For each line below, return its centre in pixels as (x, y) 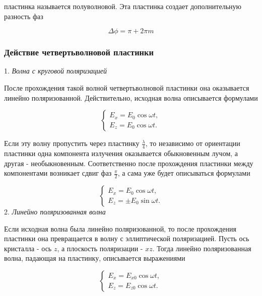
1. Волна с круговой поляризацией (55, 71)
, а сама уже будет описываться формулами (184, 173)
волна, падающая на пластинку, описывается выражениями (95, 258)
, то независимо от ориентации (193, 143)
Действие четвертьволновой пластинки (79, 52)
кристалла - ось (28, 248)
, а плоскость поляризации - (100, 248)
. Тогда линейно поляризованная (202, 248)
